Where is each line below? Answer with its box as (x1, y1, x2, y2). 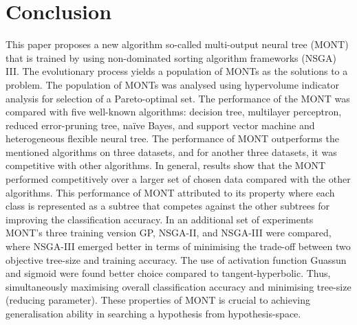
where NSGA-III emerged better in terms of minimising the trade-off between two (6, 239, 351, 254)
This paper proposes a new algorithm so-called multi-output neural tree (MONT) (6, 37, 349, 52)
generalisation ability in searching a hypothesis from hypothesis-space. (6, 306, 301, 320)
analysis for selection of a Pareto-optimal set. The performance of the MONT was (6, 91, 350, 105)
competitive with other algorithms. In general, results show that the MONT (6, 158, 326, 172)
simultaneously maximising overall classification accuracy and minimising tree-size (6, 279, 351, 293)
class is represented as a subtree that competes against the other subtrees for (6, 199, 330, 213)
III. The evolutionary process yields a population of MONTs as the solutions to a (6, 64, 348, 78)
